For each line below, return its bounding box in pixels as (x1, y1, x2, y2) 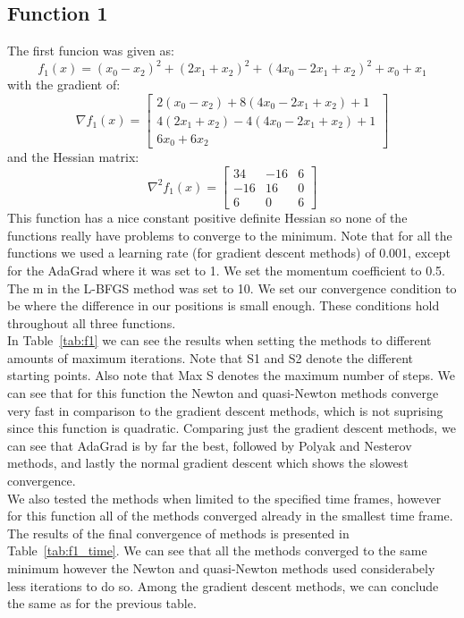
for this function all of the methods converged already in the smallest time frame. (7, 506, 453, 525)
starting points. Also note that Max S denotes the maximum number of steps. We (7, 366, 456, 385)
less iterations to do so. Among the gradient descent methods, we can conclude (7, 576, 439, 595)
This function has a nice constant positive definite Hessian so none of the (7, 208, 408, 227)
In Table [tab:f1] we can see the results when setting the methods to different (7, 331, 432, 350)
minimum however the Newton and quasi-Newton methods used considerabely (7, 559, 435, 578)
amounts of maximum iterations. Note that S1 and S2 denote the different (7, 348, 414, 367)
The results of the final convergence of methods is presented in (7, 523, 350, 542)
